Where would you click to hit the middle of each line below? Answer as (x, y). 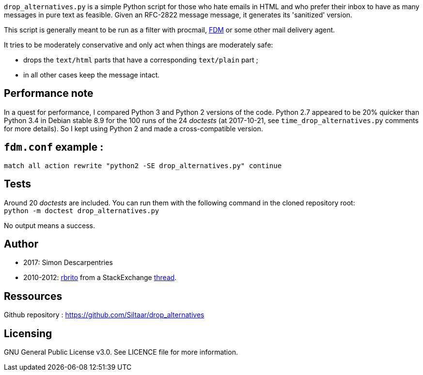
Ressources (33, 296)
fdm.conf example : (54, 147)
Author (21, 244)
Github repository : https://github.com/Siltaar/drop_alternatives (104, 315)
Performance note (49, 94)
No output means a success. (49, 225)
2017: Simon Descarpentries (68, 263)
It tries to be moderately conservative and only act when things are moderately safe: (139, 45)
